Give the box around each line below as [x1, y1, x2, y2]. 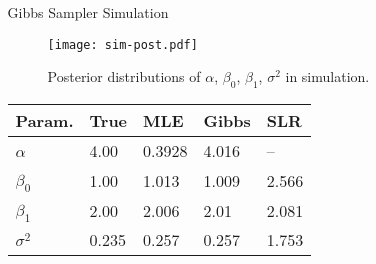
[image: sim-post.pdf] [47, 37, 198, 52]
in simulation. [285, 66, 370, 87]
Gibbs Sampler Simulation [7, 2, 169, 22]
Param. [15, 109, 74, 133]
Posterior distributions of [47, 66, 201, 87]
